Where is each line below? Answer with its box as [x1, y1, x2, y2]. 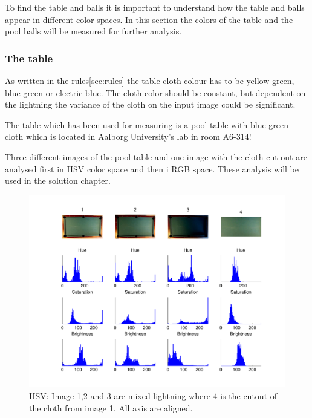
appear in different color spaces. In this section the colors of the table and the [5, 13, 293, 25]
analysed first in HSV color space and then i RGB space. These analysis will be [5, 162, 299, 175]
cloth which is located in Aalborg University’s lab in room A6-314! [5, 130, 252, 143]
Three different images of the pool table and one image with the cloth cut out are [5, 150, 307, 163]
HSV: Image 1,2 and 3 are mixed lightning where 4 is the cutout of [29, 389, 278, 402]
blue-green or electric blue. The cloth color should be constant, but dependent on [5, 86, 306, 99]
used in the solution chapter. [5, 174, 111, 187]
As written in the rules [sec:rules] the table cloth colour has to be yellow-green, [5, 74, 294, 87]
